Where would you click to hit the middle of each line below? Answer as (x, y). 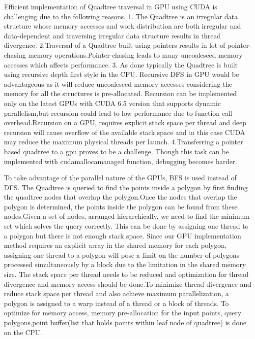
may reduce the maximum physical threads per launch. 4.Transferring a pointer (124, 142)
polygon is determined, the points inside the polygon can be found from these (121, 206)
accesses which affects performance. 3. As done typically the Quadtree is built (121, 64)
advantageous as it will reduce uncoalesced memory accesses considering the (118, 84)
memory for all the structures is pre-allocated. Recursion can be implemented (120, 93)
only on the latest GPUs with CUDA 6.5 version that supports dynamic (113, 103)
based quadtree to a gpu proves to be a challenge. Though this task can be (116, 151)
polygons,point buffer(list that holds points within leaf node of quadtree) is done (125, 322)
